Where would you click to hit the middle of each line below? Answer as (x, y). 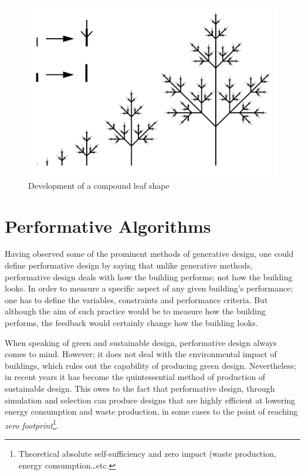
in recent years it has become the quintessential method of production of (135, 377)
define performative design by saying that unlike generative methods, (129, 265)
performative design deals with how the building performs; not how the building (149, 276)
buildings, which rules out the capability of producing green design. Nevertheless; (150, 365)
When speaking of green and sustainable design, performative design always (141, 342)
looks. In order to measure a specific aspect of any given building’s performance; (149, 288)
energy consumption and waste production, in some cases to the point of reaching (151, 411)
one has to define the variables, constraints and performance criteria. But (136, 299)
